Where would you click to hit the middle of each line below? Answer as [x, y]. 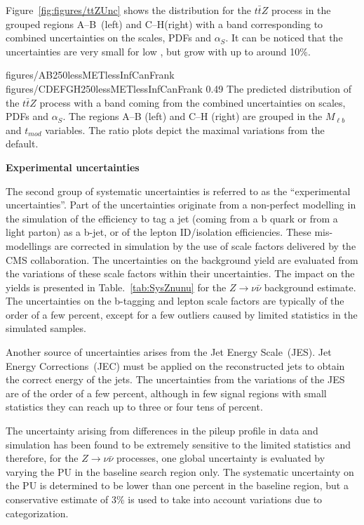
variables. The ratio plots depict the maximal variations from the [185, 129]
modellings [29, 245]
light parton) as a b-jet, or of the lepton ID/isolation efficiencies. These [159, 232]
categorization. [37, 513]
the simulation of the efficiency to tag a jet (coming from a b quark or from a [172, 218]
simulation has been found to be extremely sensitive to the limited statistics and [178, 444]
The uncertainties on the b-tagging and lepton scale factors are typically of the [175, 301]
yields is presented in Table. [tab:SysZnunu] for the [116, 287]
